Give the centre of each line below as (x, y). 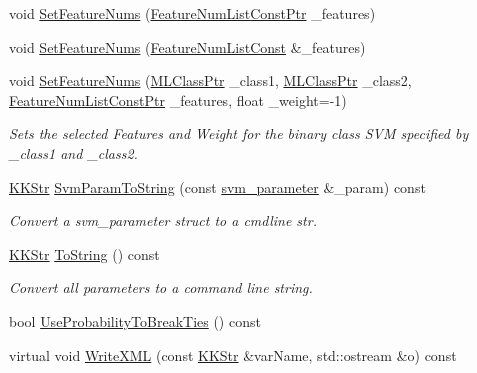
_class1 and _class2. (73, 152)
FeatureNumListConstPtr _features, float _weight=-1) (178, 99)
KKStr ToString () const (84, 253)
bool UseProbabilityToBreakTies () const (135, 320)
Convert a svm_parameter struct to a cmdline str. (163, 220)
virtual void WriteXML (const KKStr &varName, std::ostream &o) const (233, 354)
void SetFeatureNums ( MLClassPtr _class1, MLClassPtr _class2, (210, 80)
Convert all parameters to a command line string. (161, 287)
